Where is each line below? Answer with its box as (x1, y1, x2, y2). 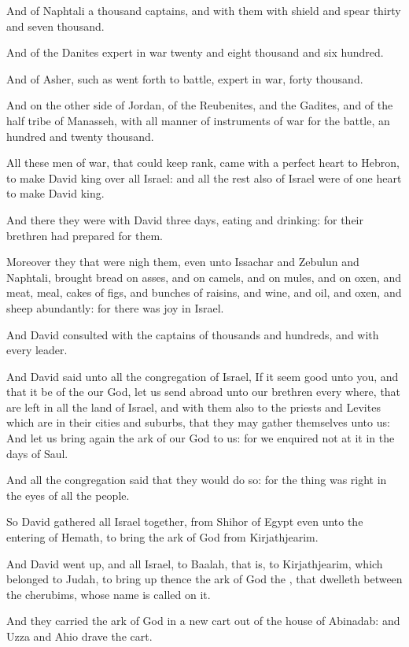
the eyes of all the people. (6, 486, 130, 503)
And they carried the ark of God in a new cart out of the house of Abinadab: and (6, 612, 400, 629)
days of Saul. (6, 445, 68, 461)
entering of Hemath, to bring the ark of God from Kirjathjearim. (6, 529, 319, 545)
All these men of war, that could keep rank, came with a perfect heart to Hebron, (6, 154, 400, 171)
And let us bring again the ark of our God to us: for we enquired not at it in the (6, 430, 395, 446)
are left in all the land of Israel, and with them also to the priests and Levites (6, 398, 381, 415)
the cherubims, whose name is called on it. (6, 586, 211, 602)
